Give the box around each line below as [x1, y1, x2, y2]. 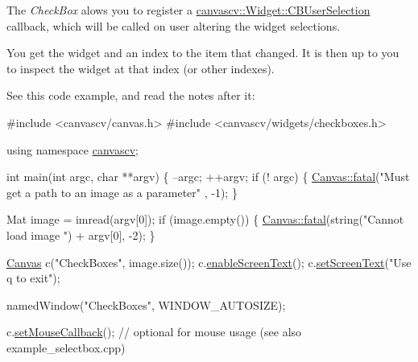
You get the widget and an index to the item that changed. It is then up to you [6, 44, 399, 61]
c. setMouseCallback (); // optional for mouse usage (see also [6, 323, 302, 340]
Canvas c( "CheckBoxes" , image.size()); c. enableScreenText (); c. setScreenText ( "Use [6, 253, 412, 270]
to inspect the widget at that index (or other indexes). [6, 60, 275, 76]
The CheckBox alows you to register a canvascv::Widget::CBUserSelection [6, 2, 370, 18]
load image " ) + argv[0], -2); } [6, 226, 155, 243]
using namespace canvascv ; [6, 141, 139, 158]
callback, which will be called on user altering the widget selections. [6, 17, 341, 34]
